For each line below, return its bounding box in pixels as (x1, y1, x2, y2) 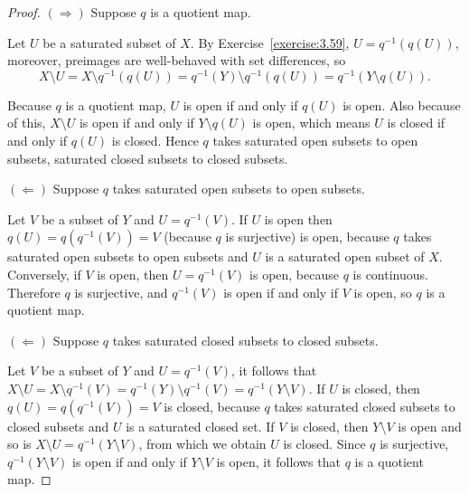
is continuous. (352, 265, 428, 284)
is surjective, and (74, 282, 168, 301)
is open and (398, 416, 462, 435)
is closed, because (164, 396, 260, 415)
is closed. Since (283, 434, 366, 453)
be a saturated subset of (42, 33, 176, 52)
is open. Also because (342, 95, 461, 114)
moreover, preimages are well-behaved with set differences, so (7, 51, 346, 70)
